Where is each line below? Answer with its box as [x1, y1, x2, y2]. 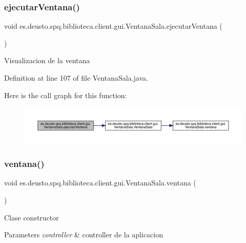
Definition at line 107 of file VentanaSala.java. [4, 72, 149, 83]
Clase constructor [4, 212, 59, 222]
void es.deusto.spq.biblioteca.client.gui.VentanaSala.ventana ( [4, 177, 196, 188]
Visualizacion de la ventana [4, 55, 90, 66]
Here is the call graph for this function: [4, 89, 127, 100]
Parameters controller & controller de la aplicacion [4, 229, 163, 240]
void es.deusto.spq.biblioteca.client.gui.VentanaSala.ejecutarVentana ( [4, 21, 222, 31]
